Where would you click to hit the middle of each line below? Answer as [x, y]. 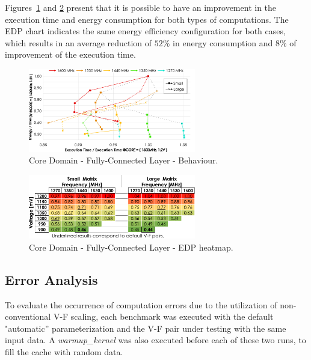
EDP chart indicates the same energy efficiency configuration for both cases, [145, 31]
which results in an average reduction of [79, 42]
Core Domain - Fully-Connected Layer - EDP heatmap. [131, 247]
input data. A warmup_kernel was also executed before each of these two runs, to [155, 340]
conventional [28, 316]
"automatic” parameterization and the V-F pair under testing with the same [146, 328]
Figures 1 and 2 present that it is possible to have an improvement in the [141, 7]
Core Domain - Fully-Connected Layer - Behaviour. [124, 160]
